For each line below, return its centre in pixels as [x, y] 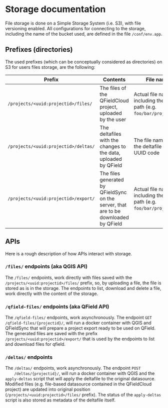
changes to [113, 146]
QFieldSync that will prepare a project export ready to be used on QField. [80, 328]
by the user [113, 119]
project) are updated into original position [48, 389]
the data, [110, 153]
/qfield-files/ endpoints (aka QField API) [57, 307]
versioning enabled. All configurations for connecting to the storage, [75, 28]
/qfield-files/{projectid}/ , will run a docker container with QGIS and [78, 323]
